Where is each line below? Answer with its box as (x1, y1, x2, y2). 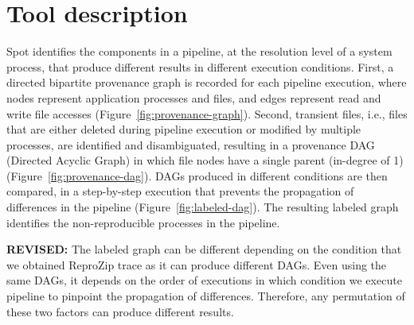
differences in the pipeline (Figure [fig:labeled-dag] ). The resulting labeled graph (6, 199, 399, 215)
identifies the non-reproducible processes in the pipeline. (6, 214, 280, 230)
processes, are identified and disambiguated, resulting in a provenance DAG (6, 136, 375, 153)
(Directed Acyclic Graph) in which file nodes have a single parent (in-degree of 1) (6, 152, 404, 168)
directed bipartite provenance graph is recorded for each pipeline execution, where (6, 74, 407, 91)
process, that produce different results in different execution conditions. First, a (6, 58, 394, 75)
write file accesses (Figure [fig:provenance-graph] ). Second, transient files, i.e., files (6, 105, 408, 122)
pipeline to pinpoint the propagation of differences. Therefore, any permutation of (6, 288, 405, 304)
